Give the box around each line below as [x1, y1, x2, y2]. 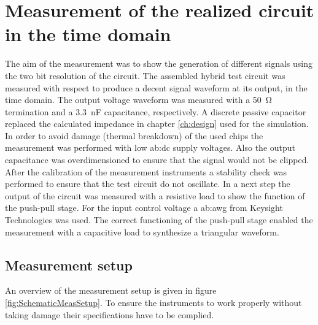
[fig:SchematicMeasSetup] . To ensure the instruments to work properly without [5, 296, 302, 309]
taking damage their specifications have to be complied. [5, 308, 214, 321]
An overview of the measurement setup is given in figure [5, 284, 217, 297]
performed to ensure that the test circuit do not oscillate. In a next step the [5, 177, 290, 190]
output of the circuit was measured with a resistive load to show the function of [5, 189, 305, 202]
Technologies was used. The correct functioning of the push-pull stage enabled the [5, 213, 313, 226]
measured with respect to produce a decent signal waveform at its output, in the [5, 81, 308, 94]
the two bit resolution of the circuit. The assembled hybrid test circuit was [5, 69, 285, 82]
